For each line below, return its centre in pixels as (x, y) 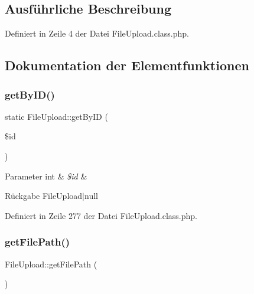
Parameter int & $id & (46, 176)
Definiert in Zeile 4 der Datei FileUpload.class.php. (97, 33)
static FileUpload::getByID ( (56, 116)
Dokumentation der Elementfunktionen (127, 65)
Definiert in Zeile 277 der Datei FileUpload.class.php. (101, 215)
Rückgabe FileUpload (44, 196)
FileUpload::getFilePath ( (51, 264)
